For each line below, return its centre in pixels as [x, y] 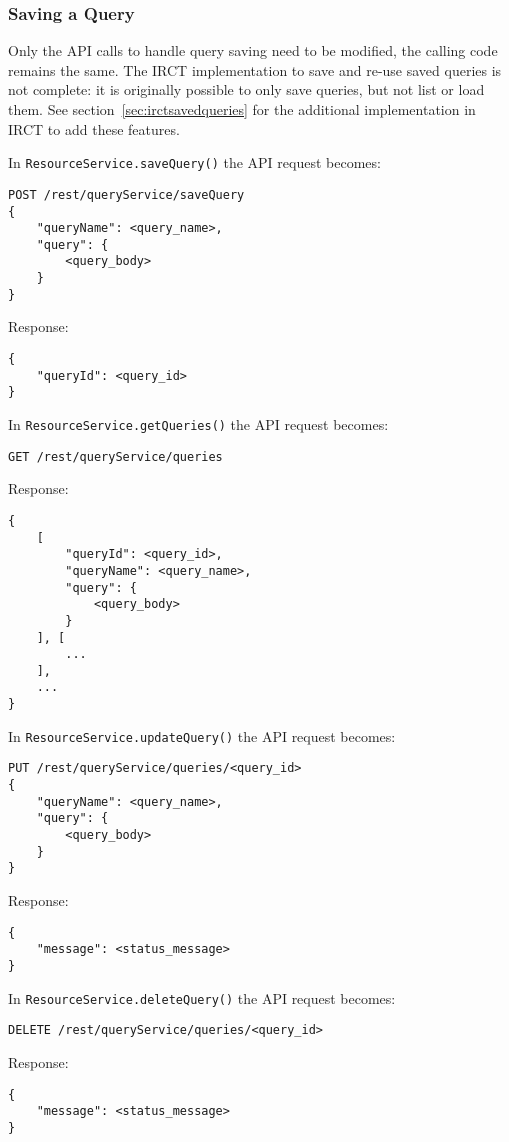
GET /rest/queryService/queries [115, 456]
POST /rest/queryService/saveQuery [126, 194]
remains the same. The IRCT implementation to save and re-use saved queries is [255, 69]
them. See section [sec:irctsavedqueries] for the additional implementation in [242, 109]
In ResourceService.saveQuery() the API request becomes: [194, 162]
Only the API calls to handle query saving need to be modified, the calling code [253, 50]
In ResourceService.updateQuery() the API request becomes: [202, 735]
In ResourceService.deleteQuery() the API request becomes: [202, 997]
